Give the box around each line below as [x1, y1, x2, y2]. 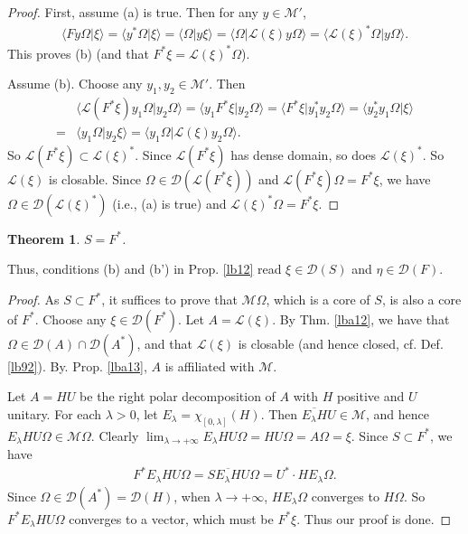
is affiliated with [164, 356, 255, 375]
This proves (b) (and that [7, 43, 149, 62]
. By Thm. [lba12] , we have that [272, 309, 450, 328]
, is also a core [381, 290, 462, 309]
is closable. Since [49, 169, 142, 188]
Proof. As [7, 290, 60, 309]
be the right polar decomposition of [80, 387, 276, 406]
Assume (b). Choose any [7, 74, 143, 93]
